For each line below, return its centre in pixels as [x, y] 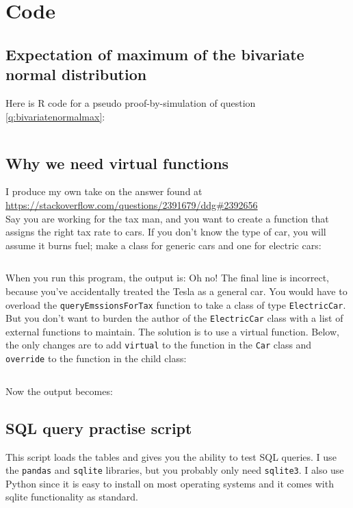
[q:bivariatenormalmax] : [55, 116]
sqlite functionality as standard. [72, 497]
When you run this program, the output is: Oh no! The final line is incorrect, [167, 278]
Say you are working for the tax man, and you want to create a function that [167, 218]
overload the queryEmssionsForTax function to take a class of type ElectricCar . [176, 304]
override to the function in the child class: [96, 358]
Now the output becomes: [59, 391]
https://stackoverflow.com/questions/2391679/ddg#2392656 [132, 204]
